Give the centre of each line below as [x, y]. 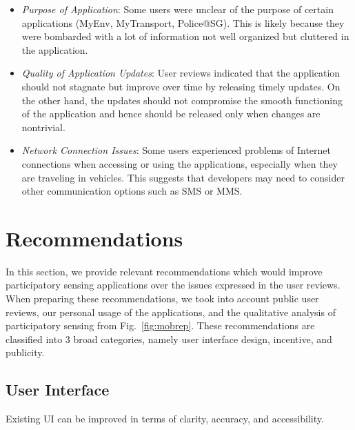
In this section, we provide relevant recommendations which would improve [164, 271]
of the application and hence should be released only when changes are [171, 114]
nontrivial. [43, 127]
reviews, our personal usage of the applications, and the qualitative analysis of [171, 312]
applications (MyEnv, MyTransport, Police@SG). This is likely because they [183, 22]
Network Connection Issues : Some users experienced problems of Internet [176, 150]
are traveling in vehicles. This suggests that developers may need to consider [183, 177]
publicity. [25, 352]
